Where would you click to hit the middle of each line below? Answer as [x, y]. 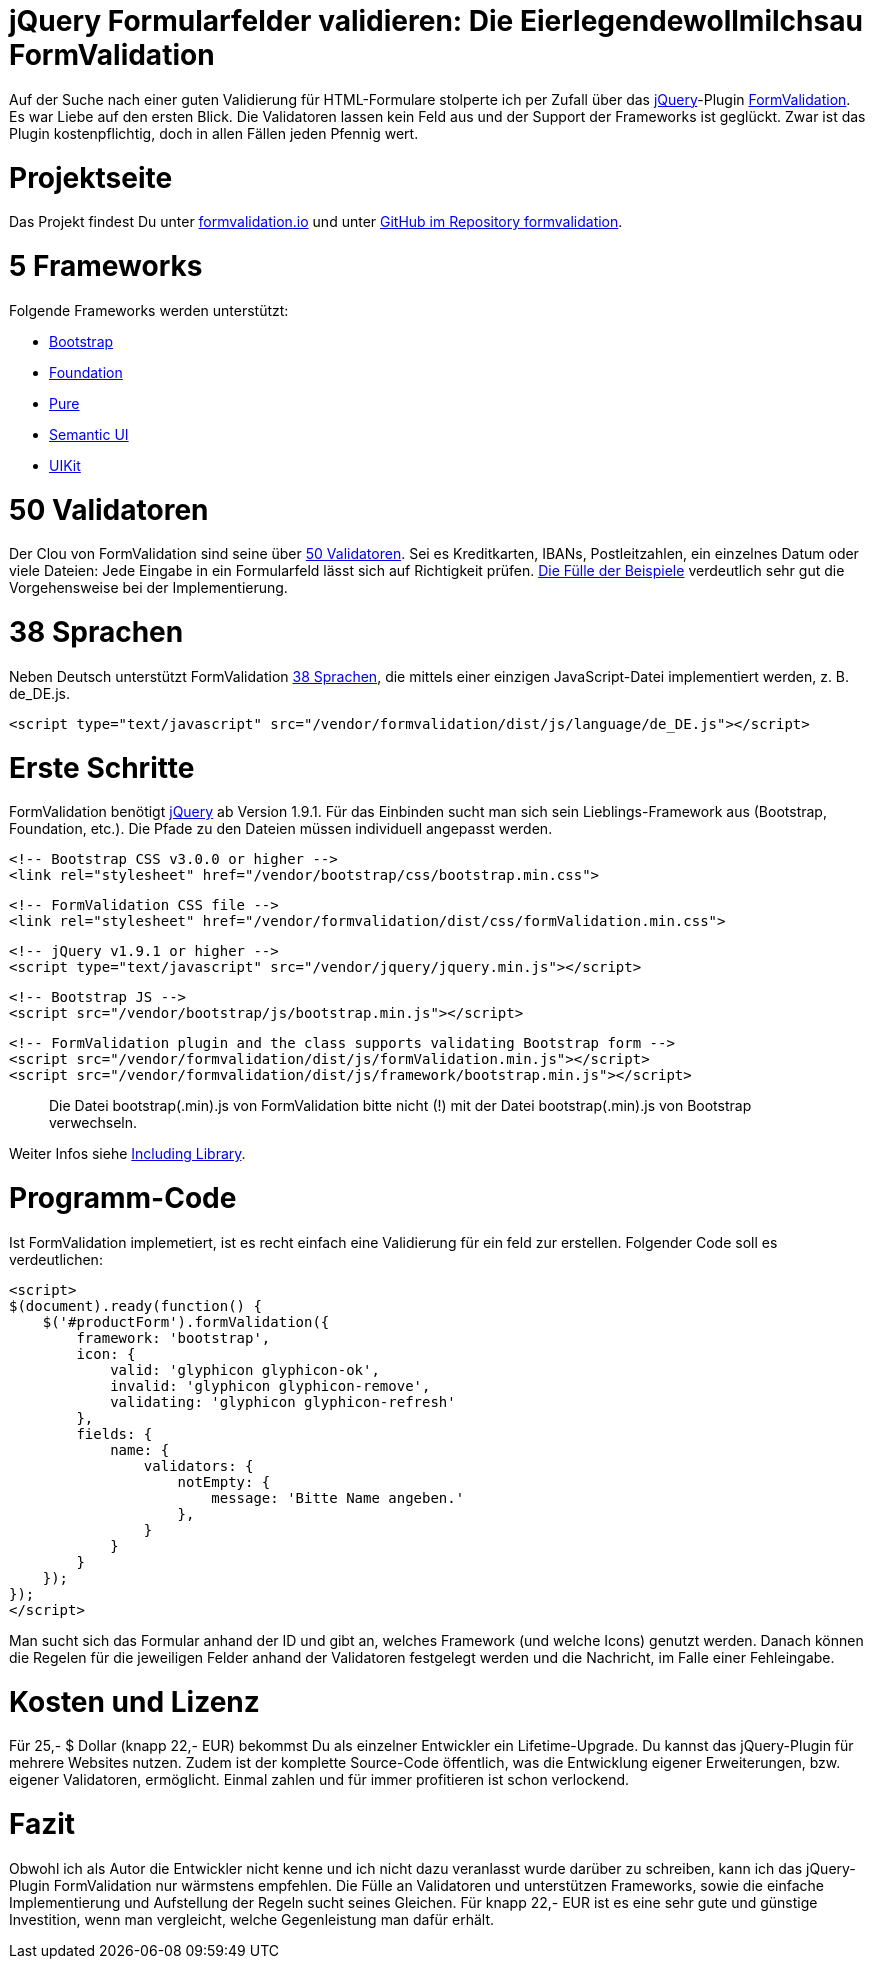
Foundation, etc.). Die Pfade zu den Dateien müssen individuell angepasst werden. [281, 829]
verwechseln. [93, 1123]
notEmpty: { [224, 1481]
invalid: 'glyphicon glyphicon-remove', [270, 1385]
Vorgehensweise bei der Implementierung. [148, 588]
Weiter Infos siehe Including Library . [127, 1154]
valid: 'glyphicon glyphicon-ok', [245, 1369]
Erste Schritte [102, 767]
